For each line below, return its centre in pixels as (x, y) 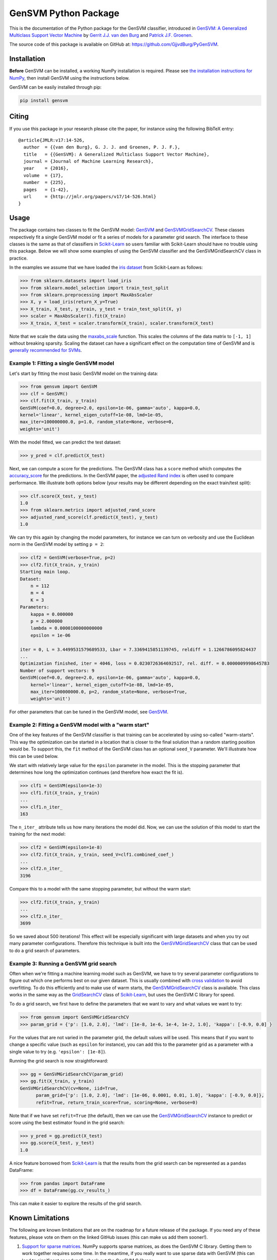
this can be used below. (34, 756)
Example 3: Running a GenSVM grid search (63, 964)
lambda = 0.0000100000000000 (66, 628)
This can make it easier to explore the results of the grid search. (76, 1204)
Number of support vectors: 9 (57, 671)
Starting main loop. (45, 572)
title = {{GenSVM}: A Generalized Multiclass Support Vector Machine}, (116, 154)
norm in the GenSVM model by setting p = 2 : (57, 544)
